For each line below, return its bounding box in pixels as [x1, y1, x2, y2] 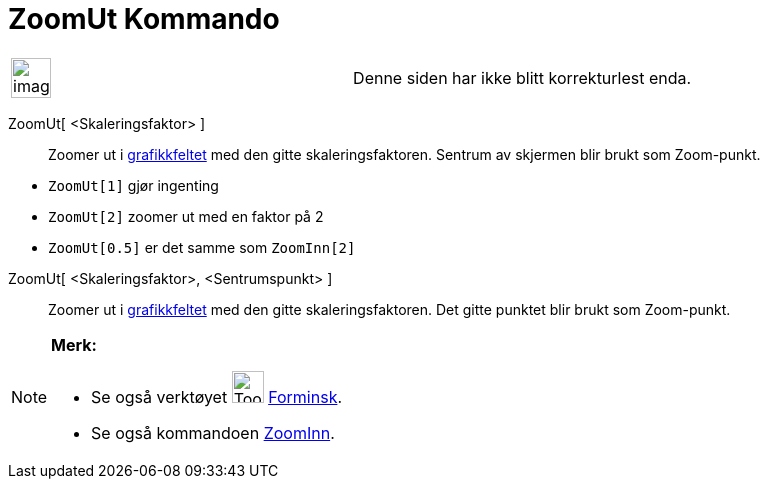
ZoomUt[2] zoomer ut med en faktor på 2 [48, 207, 324, 225]
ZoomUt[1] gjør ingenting [48, 176, 219, 194]
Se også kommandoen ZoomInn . [91, 422, 335, 443]
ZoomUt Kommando [8, 2, 280, 36]
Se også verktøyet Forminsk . [91, 386, 343, 407]
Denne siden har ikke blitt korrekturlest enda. [353, 67, 692, 88]
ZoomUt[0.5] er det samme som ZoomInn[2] [48, 238, 356, 256]
